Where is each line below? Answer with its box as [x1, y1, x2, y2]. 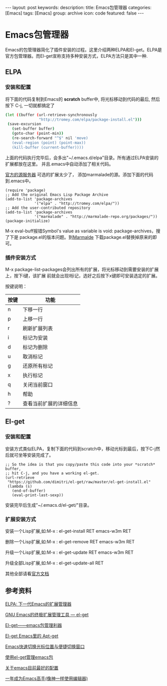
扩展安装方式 [5, 516, 36, 523]
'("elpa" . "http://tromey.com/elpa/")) [34, 201, 120, 206]
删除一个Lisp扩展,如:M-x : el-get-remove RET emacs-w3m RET [5, 538, 135, 544]
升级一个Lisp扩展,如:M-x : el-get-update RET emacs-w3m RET [5, 549, 134, 555]
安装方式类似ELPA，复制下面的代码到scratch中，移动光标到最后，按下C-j [5, 446, 156, 452]
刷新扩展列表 [22, 324, 53, 331]
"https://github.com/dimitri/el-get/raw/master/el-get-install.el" [7, 479, 151, 484]
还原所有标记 [22, 362, 53, 369]
